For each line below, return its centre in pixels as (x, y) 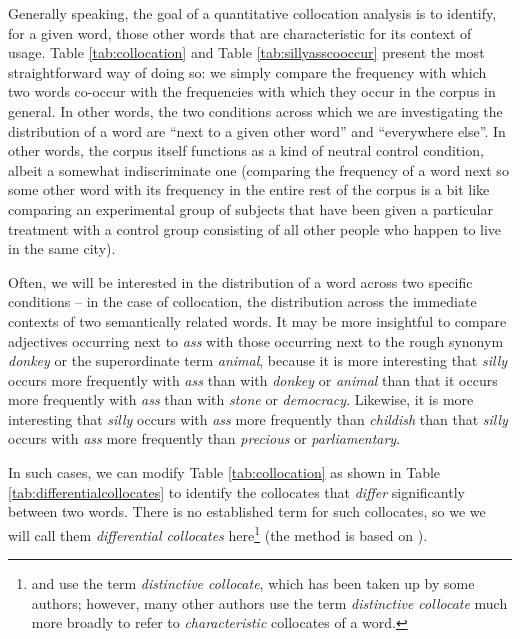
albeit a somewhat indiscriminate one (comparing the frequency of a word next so (258, 169)
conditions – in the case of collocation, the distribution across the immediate (242, 301)
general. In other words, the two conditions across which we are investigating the (255, 110)
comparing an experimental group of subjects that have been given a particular (250, 208)
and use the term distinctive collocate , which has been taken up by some (253, 583)
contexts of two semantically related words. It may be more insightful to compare (257, 320)
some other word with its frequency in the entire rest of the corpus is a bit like (249, 189)
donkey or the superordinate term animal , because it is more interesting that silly (258, 360)
